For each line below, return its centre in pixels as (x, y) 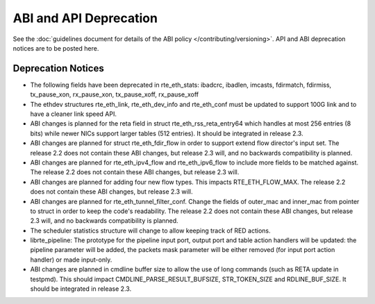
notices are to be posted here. (56, 48)
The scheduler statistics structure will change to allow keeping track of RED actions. (150, 230)
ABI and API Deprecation (85, 18)
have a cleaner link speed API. (74, 114)
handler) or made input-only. (71, 260)
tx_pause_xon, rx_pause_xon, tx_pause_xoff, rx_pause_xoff (115, 94)
